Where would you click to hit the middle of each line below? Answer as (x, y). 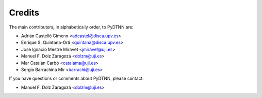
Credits (24, 13)
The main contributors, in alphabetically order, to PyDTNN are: (71, 27)
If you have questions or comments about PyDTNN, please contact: (76, 78)
